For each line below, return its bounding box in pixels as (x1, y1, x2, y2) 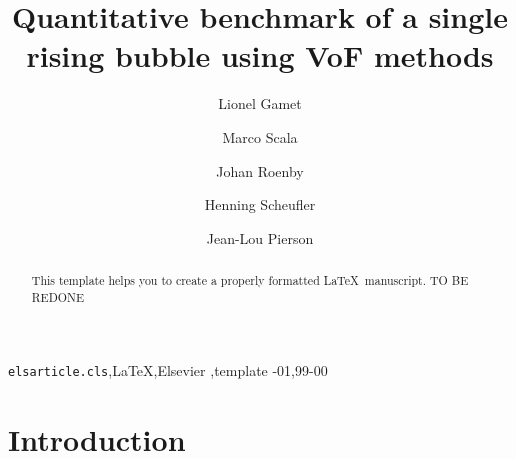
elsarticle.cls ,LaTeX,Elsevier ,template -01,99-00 (8, 360, 328, 381)
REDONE (31, 288, 84, 305)
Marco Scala (222, 126, 298, 147)
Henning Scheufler (204, 194, 316, 215)
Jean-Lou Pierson (206, 227, 314, 248)
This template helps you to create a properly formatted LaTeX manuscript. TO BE (31, 272, 469, 289)
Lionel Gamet (218, 93, 302, 114)
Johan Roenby (216, 160, 304, 181)
